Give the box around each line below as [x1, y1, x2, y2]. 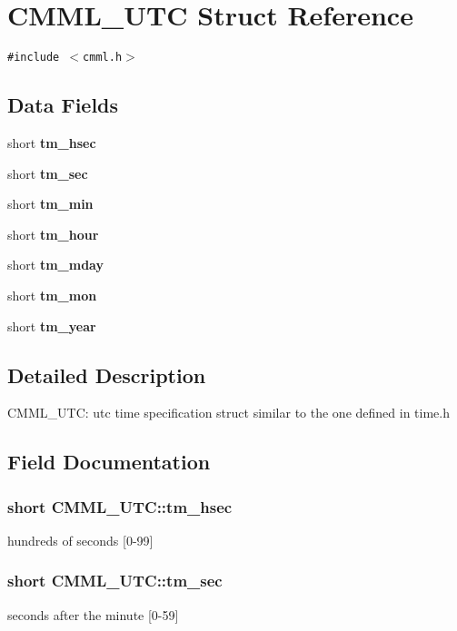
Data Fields [7, 91, 119, 119]
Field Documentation [7, 448, 211, 476]
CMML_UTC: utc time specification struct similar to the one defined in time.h [7, 403, 450, 422]
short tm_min [7, 194, 94, 213]
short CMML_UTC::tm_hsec [7, 495, 233, 518]
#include [7, 51, 60, 64]
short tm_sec [7, 163, 88, 182]
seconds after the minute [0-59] [7, 605, 179, 624]
